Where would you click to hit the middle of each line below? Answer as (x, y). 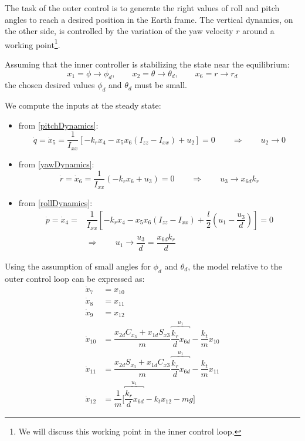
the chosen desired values (50, 85)
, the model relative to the (235, 266)
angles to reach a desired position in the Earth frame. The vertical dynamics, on (149, 19)
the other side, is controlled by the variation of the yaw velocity (119, 31)
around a (258, 31)
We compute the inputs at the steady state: (83, 105)
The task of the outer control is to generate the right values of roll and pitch (142, 8)
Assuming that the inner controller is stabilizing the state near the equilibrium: (147, 64)
